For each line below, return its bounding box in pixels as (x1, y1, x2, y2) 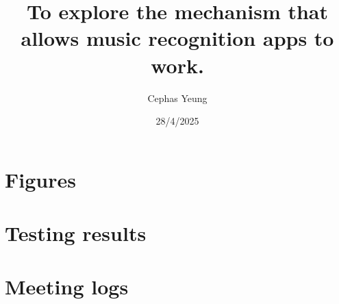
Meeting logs (5, 273, 129, 301)
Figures (5, 165, 76, 193)
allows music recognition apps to (21, 24, 334, 52)
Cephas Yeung (147, 90, 208, 105)
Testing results (5, 219, 147, 247)
